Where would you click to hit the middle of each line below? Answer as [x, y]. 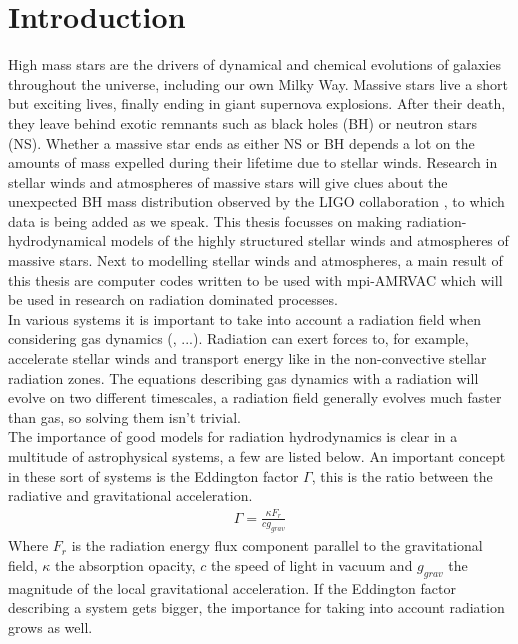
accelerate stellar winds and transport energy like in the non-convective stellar [247, 358]
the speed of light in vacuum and [311, 564]
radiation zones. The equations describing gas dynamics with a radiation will [243, 377]
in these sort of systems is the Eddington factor [153, 475]
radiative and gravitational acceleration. [130, 495]
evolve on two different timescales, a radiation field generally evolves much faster [255, 397]
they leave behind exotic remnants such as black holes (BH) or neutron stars [242, 122]
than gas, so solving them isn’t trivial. [124, 416]
